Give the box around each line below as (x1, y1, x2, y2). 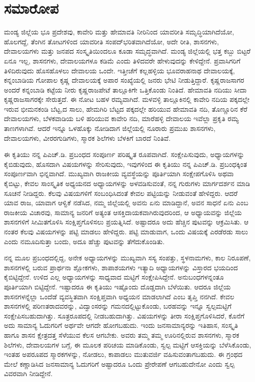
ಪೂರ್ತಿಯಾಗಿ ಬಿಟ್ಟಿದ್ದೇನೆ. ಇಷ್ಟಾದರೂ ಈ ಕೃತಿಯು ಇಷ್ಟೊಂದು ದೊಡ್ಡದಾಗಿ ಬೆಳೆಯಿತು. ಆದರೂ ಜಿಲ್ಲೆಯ (4, 281, 231, 291)
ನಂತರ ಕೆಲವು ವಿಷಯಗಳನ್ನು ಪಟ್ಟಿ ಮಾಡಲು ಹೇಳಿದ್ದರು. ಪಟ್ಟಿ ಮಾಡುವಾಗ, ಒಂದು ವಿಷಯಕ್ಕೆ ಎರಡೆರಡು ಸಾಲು (4, 226, 248, 236)
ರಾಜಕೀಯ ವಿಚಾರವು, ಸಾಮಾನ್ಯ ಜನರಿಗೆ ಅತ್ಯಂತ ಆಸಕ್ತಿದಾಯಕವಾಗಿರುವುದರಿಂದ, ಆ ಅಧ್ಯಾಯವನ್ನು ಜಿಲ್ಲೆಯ (4, 207, 242, 217)
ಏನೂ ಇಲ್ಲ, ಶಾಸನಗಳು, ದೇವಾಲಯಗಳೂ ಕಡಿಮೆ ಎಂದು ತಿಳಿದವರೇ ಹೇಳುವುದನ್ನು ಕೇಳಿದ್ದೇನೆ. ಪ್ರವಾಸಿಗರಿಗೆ (4, 55, 241, 65)
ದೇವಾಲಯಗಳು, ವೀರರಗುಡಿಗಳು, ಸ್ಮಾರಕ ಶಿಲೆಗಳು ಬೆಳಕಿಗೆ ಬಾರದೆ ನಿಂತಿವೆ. (4, 132, 171, 143)
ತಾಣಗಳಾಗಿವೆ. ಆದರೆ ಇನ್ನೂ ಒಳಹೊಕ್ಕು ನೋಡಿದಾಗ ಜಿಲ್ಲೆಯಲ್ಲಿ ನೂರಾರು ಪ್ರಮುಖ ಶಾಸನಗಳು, (4, 123, 216, 133)
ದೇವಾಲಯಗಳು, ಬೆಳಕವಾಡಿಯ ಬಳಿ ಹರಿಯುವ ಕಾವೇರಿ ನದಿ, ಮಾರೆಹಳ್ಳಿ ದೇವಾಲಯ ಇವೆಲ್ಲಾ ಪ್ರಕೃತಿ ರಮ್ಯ (4, 113, 239, 124)
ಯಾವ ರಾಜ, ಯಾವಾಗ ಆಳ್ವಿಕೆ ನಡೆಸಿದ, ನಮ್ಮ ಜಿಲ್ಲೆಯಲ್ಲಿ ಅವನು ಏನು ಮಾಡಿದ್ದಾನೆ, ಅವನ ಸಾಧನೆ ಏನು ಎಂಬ (4, 197, 249, 208)
